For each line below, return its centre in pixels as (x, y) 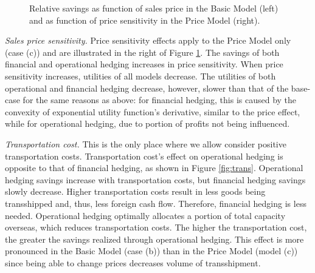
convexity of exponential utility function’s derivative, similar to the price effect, (153, 111)
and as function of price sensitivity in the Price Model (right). (145, 20)
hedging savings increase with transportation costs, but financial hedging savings (155, 179)
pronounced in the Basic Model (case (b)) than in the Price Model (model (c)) (151, 251)
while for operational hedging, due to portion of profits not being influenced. (147, 123)
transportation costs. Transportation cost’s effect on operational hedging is (144, 156)
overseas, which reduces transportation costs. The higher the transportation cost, (156, 227)
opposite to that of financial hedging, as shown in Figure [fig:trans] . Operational (154, 168)
